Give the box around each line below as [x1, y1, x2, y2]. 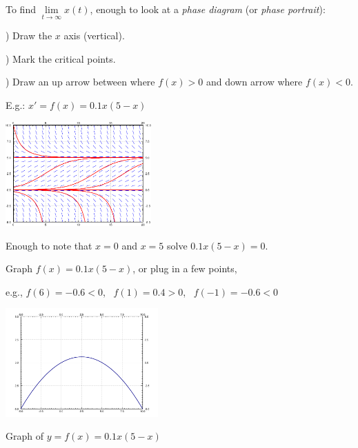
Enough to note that [6, 238, 92, 252]
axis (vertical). [63, 28, 125, 43]
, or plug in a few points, [132, 261, 237, 276]
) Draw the [6, 28, 52, 43]
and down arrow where [206, 74, 303, 89]
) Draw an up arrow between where [6, 74, 155, 89]
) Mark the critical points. [6, 51, 116, 65]
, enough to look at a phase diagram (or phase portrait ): [90, 2, 326, 16]
